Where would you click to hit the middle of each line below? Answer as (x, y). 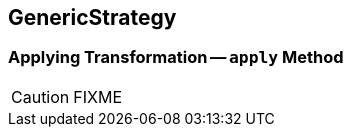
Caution (40, 96)
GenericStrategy (92, 17)
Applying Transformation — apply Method (176, 57)
